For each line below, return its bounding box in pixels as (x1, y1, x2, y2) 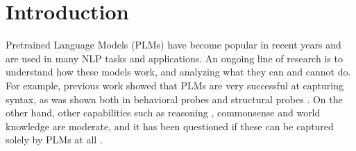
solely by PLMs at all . (6, 132, 103, 147)
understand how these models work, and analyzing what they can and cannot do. (6, 64, 351, 79)
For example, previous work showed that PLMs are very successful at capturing (6, 78, 344, 92)
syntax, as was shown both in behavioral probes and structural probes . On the (6, 91, 343, 106)
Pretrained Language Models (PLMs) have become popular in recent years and (6, 37, 341, 52)
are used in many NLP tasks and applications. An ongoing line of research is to (6, 51, 343, 65)
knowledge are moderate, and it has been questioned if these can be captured (6, 118, 334, 133)
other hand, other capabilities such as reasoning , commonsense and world (6, 105, 321, 120)
